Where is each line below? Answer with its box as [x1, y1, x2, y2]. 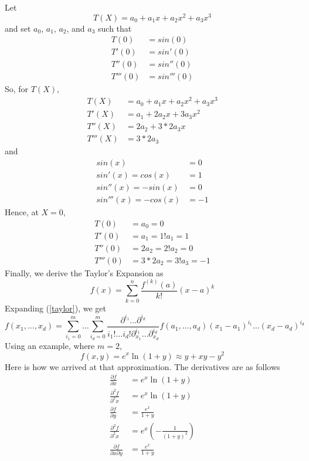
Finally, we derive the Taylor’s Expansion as [5, 266, 164, 279]
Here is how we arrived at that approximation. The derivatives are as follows [5, 360, 280, 372]
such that [98, 22, 132, 34]
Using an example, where [5, 339, 95, 351]
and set [5, 22, 31, 34]
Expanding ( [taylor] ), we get [5, 301, 106, 314]
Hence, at [5, 205, 39, 218]
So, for [5, 83, 29, 95]
